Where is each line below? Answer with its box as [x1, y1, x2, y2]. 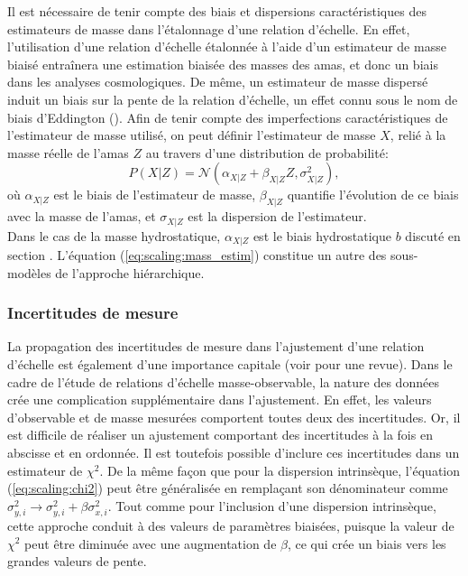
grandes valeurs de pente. [7, 552, 147, 571]
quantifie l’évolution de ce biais [287, 185, 459, 204]
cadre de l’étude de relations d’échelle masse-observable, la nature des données [7, 372, 439, 391]
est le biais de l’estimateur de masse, [53, 185, 256, 204]
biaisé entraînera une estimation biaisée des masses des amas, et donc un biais [7, 54, 438, 73]
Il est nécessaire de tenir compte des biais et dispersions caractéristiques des [7, 2, 427, 20]
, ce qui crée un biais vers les [287, 534, 446, 553]
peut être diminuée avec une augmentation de [24, 534, 277, 553]
